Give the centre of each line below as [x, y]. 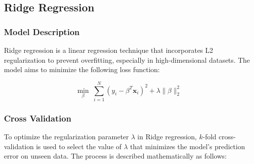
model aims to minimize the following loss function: [82, 69]
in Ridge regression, [167, 137]
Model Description [42, 31]
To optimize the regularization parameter [66, 137]
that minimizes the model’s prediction [188, 146]
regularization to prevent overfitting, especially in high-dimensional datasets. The [127, 60]
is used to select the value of [79, 146]
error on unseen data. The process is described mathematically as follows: [115, 156]
